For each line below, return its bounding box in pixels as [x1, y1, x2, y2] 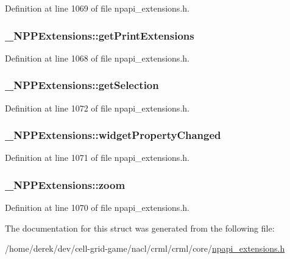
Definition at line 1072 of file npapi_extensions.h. [5, 101, 189, 114]
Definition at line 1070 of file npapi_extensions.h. [5, 201, 189, 214]
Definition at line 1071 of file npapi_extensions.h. [5, 151, 189, 164]
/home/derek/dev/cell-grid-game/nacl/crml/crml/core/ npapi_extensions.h [5, 242, 285, 255]
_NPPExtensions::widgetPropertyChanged [5, 127, 221, 143]
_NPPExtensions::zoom [5, 177, 126, 192]
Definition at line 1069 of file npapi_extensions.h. [5, 2, 189, 14]
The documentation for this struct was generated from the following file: [5, 221, 275, 234]
